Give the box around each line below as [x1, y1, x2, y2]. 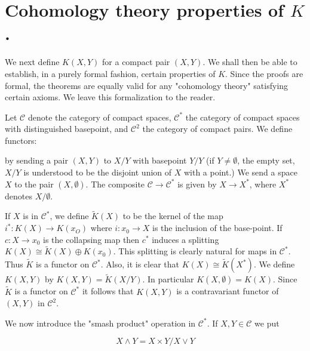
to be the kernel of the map [122, 210, 223, 222]
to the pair [14, 177, 54, 190]
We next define [5, 56, 60, 68]
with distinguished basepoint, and [5, 122, 128, 135]
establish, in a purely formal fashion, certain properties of [5, 67, 216, 79]
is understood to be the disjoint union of [23, 166, 172, 178]
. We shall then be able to [202, 56, 297, 68]
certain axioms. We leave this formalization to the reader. [5, 91, 216, 103]
